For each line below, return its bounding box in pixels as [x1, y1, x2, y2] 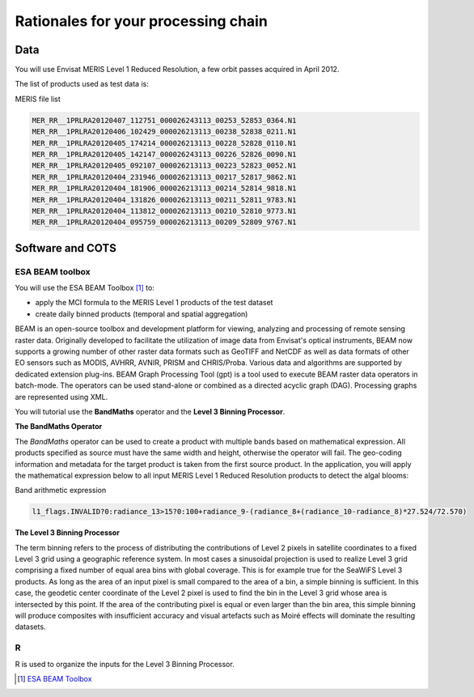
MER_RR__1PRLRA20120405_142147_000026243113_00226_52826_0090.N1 [32, 150, 297, 159]
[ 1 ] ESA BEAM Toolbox [17, 674, 92, 683]
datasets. [15, 622, 46, 631]
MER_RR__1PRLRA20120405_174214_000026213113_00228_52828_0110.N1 [32, 138, 297, 147]
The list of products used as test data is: [15, 79, 149, 89]
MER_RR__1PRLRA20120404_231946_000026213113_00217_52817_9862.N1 [32, 172, 297, 181]
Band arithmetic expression [15, 486, 107, 495]
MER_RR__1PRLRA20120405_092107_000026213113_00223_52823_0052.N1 [32, 161, 297, 170]
